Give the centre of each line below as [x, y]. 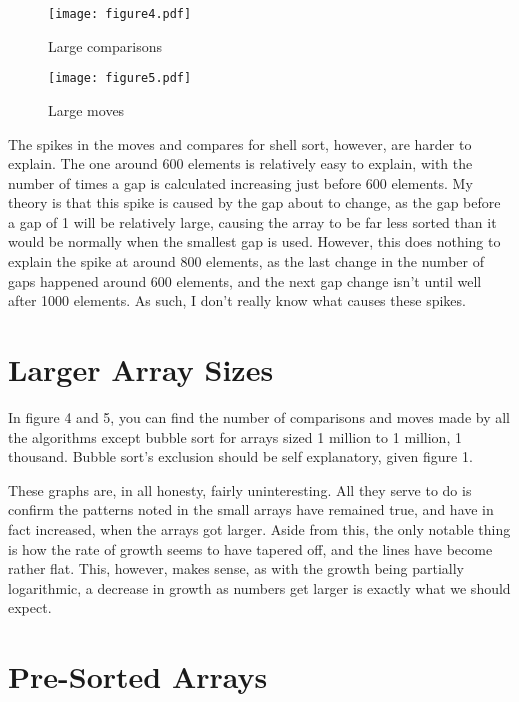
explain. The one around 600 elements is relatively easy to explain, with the [240, 163]
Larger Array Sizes [141, 369]
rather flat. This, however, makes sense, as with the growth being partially [236, 568]
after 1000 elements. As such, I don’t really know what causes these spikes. [237, 300]
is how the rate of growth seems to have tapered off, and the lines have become [250, 548]
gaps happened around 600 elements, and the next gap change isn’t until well [245, 280]
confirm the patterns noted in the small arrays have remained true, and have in [251, 509]
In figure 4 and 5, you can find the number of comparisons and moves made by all [259, 416]
